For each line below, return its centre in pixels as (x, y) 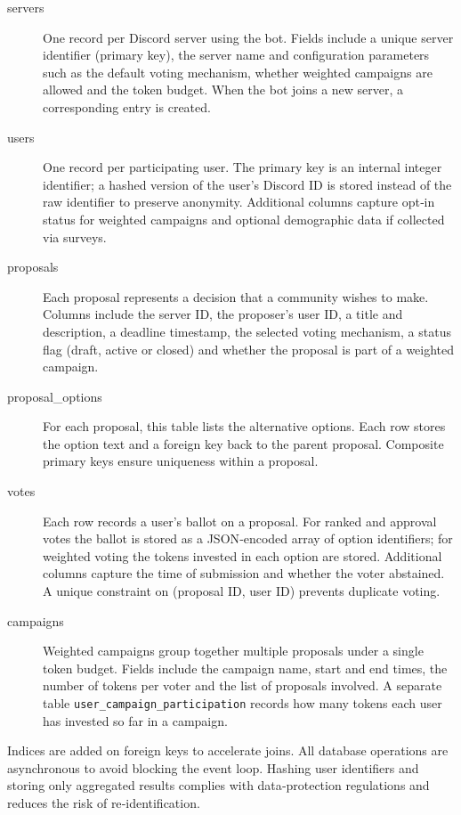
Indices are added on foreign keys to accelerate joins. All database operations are (228, 750)
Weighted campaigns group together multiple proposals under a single (233, 651)
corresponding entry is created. (127, 106)
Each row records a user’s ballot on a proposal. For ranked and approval (240, 521)
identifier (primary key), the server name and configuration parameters (236, 55)
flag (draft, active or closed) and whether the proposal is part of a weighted (249, 349)
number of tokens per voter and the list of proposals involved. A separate (243, 685)
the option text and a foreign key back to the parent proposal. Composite (243, 443)
